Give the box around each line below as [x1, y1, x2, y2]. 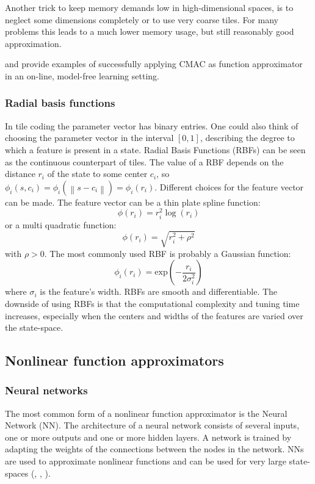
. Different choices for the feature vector [154, 180, 304, 193]
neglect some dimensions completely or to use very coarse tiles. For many [5, 13, 278, 26]
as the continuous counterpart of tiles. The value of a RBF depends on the [5, 155, 284, 168]
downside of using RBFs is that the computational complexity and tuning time [5, 297, 300, 309]
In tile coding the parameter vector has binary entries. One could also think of [5, 119, 299, 132]
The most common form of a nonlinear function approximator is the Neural [5, 406, 288, 419]
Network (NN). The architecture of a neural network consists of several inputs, [5, 419, 300, 432]
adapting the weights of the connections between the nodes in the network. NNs [5, 442, 304, 455]
